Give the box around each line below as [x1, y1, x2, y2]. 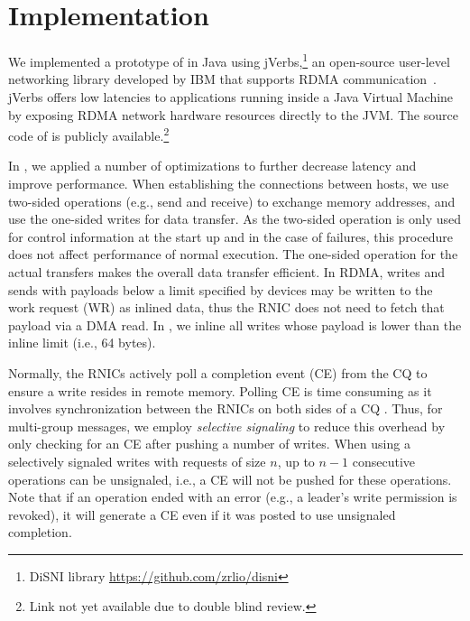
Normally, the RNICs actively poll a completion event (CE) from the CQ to [8, 363, 428, 382]
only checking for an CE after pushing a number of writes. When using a [8, 434, 410, 453]
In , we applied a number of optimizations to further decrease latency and [8, 156, 417, 175]
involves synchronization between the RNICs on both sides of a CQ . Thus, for [8, 399, 443, 418]
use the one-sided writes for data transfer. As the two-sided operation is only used [8, 209, 462, 228]
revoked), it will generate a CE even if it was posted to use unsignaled [8, 505, 396, 524]
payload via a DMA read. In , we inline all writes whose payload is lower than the [8, 315, 462, 334]
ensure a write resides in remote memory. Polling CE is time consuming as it [8, 381, 432, 400]
